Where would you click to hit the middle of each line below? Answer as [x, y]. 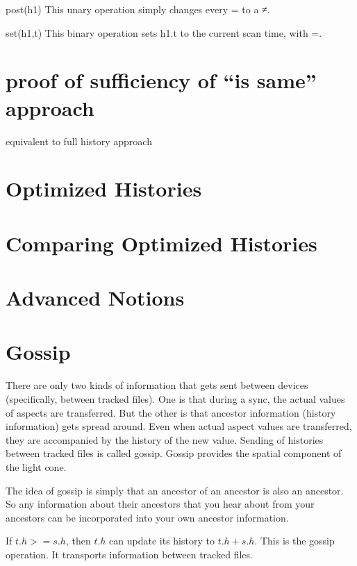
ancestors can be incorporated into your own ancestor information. [147, 517]
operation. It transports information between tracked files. [129, 554]
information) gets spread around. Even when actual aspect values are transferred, [179, 426]
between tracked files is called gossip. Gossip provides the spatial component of [174, 453]
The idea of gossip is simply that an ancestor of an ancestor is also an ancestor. [175, 490]
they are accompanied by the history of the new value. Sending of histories [165, 439]
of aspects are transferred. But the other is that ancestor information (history [171, 412]
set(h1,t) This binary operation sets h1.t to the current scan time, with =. [164, 32]
